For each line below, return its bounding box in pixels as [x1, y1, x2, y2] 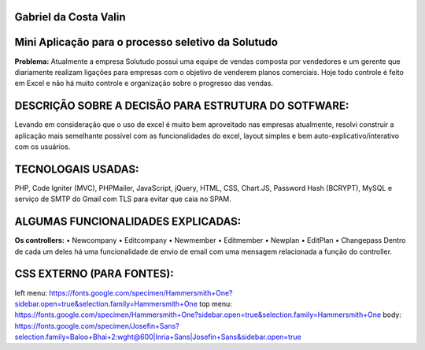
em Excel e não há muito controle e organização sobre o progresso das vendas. [14, 79, 274, 88]
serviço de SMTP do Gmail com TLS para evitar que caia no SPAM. [14, 194, 231, 204]
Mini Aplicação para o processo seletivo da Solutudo [14, 35, 279, 49]
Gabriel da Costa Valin [14, 10, 126, 24]
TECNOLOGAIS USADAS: [14, 162, 139, 176]
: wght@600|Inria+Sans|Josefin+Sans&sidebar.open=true [115, 332, 302, 342]
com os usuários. [14, 142, 71, 151]
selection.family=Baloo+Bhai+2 [14, 332, 116, 342]
